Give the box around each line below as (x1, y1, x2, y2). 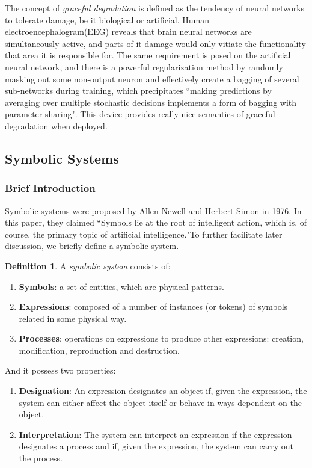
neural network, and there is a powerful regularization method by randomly (5, 60, 283, 73)
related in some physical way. (19, 312, 127, 324)
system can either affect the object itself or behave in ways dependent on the (19, 396, 302, 408)
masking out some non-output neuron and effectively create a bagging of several (5, 72, 299, 85)
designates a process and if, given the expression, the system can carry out (19, 440, 293, 452)
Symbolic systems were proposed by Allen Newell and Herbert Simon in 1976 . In (5, 204, 302, 217)
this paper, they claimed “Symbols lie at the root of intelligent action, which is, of (5, 216, 307, 229)
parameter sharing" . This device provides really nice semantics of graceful (5, 108, 275, 120)
